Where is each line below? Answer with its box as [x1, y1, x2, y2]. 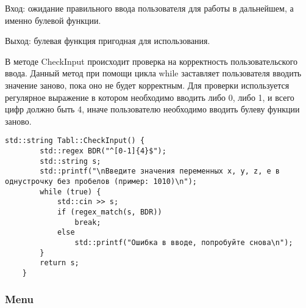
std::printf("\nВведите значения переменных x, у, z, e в [40, 167, 280, 176]
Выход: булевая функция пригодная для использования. [5, 34, 210, 47]
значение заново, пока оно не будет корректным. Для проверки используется [5, 78, 290, 91]
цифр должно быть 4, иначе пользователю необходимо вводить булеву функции [5, 103, 300, 116]
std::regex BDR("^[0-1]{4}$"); [40, 147, 166, 155]
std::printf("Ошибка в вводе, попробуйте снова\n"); [74, 238, 293, 247]
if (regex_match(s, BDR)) [57, 207, 162, 216]
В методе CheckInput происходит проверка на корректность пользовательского [5, 54, 298, 67]
